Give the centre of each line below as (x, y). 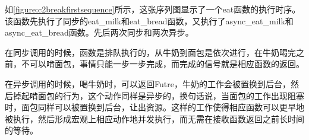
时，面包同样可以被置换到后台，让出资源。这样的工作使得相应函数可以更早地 (154, 107)
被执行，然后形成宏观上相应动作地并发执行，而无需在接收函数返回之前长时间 (154, 118)
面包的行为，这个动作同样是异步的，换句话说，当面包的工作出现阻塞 (171, 95)
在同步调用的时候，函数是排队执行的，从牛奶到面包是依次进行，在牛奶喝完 (150, 52)
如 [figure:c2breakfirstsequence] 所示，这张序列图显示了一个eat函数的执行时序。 (153, 9)
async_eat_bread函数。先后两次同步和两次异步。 (99, 32)
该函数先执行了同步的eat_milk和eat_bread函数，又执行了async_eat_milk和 (149, 20)
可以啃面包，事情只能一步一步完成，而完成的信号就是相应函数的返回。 (167, 64)
